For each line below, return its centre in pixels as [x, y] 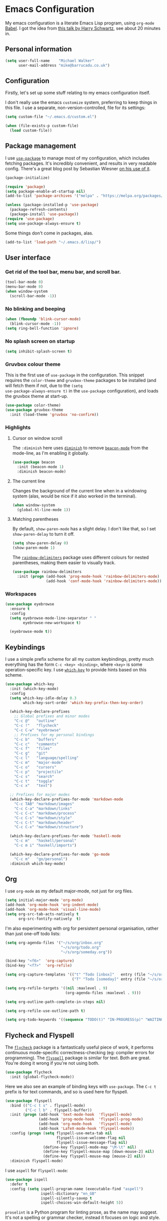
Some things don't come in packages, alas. [49, 233]
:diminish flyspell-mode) [37, 1161]
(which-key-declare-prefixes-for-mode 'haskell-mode [65, 836]
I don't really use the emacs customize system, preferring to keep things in [81, 103]
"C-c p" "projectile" [39, 772]
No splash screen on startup [40, 341]
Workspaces [21, 594]
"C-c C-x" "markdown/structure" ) [49, 827]
